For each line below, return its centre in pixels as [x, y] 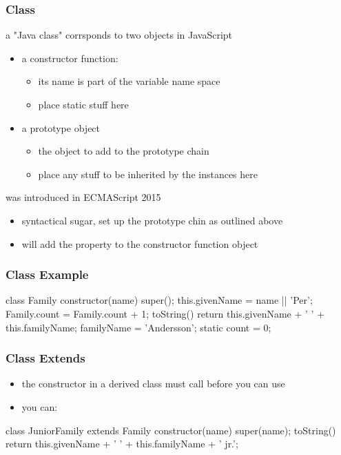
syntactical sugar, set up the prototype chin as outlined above [152, 220]
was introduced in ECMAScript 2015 [83, 197]
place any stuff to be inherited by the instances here [148, 174]
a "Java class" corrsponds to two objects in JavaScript [119, 35]
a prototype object [61, 127]
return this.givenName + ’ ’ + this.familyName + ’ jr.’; [122, 444]
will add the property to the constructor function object [140, 243]
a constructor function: [70, 58]
